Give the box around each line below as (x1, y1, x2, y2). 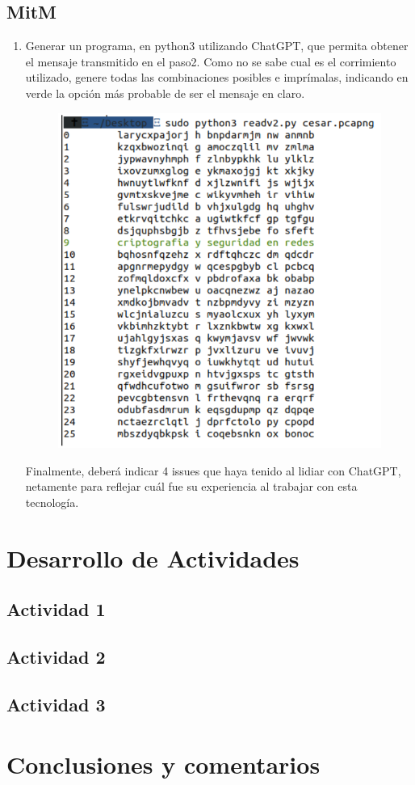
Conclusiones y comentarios (6, 747, 321, 780)
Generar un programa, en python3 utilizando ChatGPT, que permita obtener (25, 37, 409, 54)
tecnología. (25, 494, 79, 511)
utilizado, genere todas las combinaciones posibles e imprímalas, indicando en (25, 69, 409, 86)
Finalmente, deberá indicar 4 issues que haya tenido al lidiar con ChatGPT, (25, 462, 401, 479)
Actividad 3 (6, 691, 106, 716)
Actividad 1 (6, 597, 106, 622)
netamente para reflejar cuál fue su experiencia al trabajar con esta (25, 478, 358, 495)
